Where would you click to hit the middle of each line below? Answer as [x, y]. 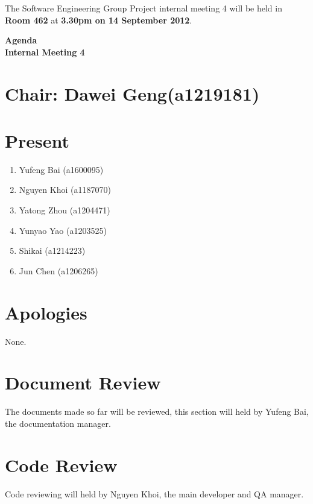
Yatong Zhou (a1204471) [65, 210]
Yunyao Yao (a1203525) [63, 230]
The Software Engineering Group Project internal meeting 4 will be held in [144, 8]
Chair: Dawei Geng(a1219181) [132, 93]
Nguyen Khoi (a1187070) [65, 190]
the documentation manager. [58, 423]
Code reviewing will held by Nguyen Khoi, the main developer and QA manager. [154, 493]
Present [37, 140]
